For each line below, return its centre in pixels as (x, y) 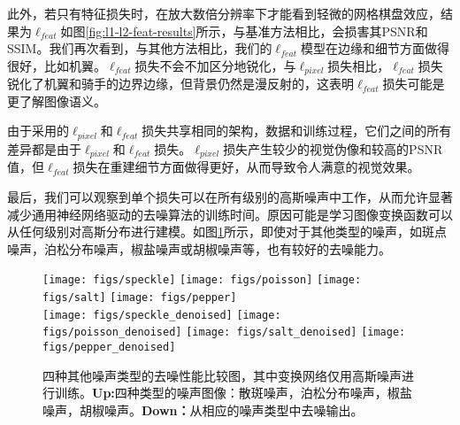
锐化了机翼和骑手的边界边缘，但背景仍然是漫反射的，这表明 (180, 84)
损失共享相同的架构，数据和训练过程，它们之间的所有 (297, 131)
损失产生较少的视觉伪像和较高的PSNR (333, 148)
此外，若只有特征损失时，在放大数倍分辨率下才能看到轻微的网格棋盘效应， (224, 13)
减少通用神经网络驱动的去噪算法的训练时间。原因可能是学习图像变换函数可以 (230, 214)
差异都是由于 (44, 148)
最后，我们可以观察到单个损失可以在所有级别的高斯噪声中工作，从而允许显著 (230, 196)
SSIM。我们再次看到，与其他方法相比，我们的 (140, 48)
